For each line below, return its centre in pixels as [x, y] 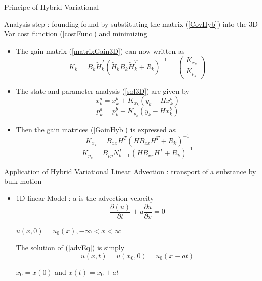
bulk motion [23, 181]
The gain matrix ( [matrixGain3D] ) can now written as [100, 50]
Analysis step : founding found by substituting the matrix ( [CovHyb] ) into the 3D [131, 24]
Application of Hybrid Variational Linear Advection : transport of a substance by [130, 171]
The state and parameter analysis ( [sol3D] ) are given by [102, 90]
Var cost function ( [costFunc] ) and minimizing [76, 34]
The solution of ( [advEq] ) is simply [70, 247]
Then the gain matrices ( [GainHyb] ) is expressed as [96, 129]
